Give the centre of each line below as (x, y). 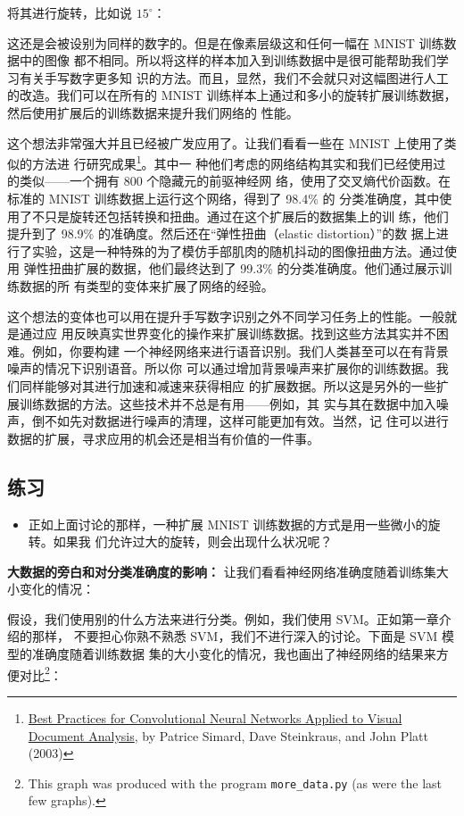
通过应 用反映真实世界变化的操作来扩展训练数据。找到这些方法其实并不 (228, 333)
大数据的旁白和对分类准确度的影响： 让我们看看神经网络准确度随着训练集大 (228, 571)
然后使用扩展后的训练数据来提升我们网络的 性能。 (153, 112)
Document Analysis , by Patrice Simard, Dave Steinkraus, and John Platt (228, 735)
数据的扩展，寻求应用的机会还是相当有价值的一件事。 (163, 438)
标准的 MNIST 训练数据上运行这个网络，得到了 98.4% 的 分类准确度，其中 (224, 198)
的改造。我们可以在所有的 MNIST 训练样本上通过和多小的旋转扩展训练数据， (232, 95)
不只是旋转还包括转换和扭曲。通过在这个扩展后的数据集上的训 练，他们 (240, 216)
